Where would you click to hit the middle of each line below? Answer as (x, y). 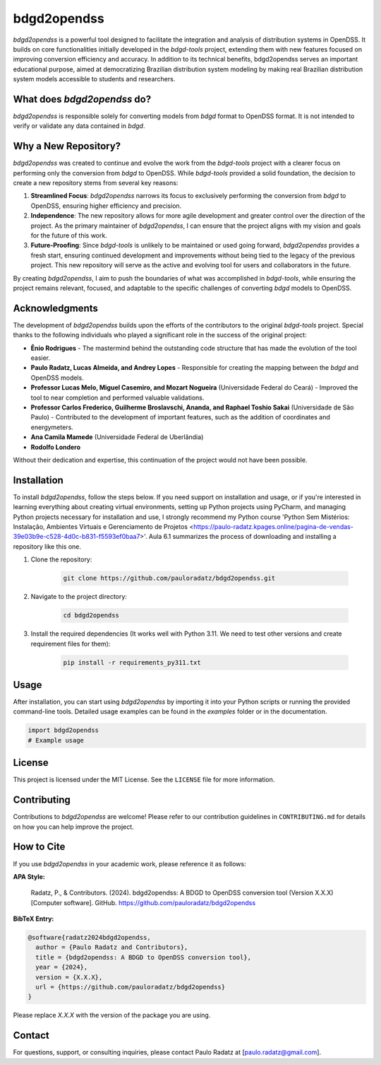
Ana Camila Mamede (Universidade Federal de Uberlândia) (117, 437)
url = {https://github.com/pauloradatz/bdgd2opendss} (131, 987)
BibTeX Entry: (34, 919)
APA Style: (29, 876)
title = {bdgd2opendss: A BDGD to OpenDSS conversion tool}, (144, 957)
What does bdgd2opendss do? (82, 99)
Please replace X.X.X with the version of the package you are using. (112, 1015)
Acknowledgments (56, 308)
